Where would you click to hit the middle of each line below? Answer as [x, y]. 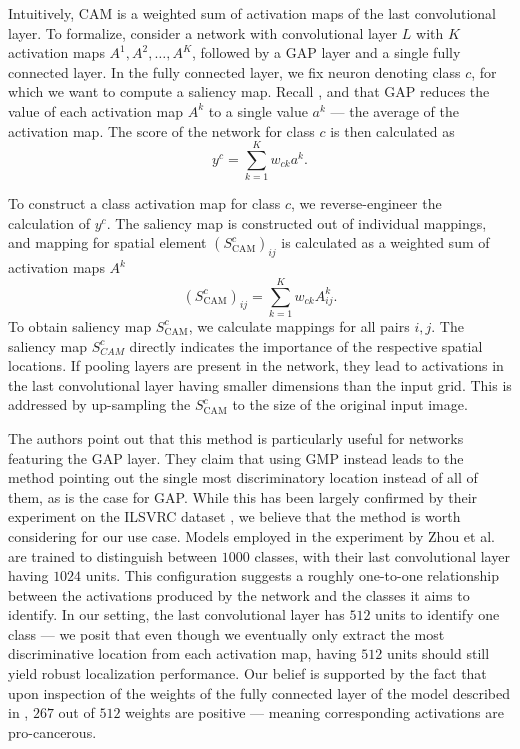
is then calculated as [392, 130]
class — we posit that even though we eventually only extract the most [226, 633]
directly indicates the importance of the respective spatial [306, 345]
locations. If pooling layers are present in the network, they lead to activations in [256, 365]
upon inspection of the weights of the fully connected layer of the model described [259, 692]
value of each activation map [95, 110]
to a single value [258, 110]
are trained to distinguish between [113, 555]
